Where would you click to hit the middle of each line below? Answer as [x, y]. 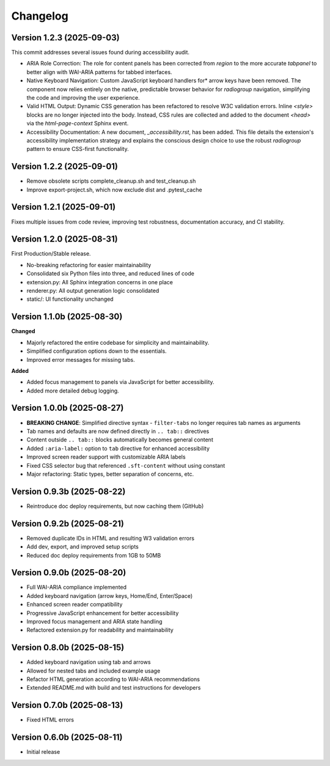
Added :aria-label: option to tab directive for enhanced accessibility [118, 448]
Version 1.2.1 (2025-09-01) [64, 207]
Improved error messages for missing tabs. [81, 359]
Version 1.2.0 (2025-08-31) [65, 239]
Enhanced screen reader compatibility [75, 605]
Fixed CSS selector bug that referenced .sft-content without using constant [126, 465]
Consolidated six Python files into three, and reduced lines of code [111, 274]
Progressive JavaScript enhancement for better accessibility [103, 613]
